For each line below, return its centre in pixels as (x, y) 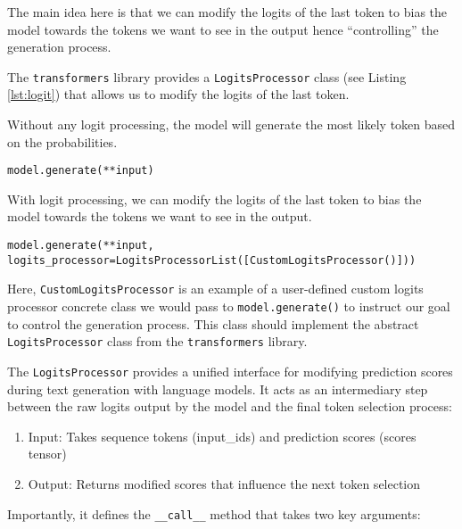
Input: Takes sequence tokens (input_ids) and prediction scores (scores (222, 436)
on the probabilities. (62, 141)
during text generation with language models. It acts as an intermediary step (218, 388)
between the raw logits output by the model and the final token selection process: (230, 406)
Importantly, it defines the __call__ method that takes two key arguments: (214, 513)
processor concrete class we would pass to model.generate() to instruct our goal (229, 306)
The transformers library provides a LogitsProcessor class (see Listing (207, 76)
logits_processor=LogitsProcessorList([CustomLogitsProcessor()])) (212, 260)
